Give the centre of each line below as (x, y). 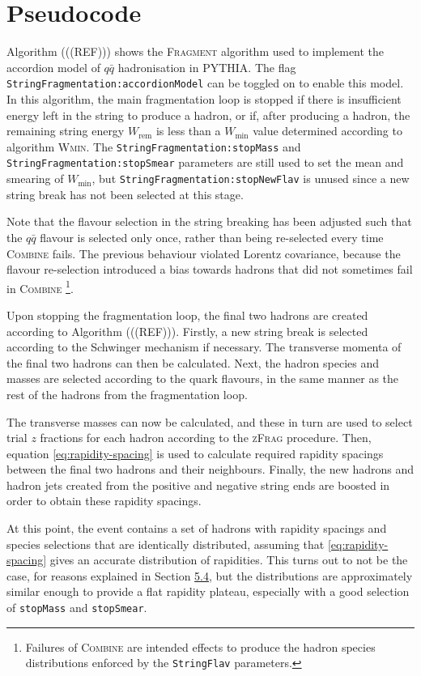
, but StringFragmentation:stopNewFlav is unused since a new (251, 179)
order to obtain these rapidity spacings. (104, 501)
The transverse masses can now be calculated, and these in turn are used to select (210, 421)
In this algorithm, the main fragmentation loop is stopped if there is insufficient (204, 98)
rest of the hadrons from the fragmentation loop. (127, 394)
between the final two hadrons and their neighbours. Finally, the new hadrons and (210, 469)
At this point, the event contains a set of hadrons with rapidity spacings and (197, 528)
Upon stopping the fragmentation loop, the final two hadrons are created (187, 315)
